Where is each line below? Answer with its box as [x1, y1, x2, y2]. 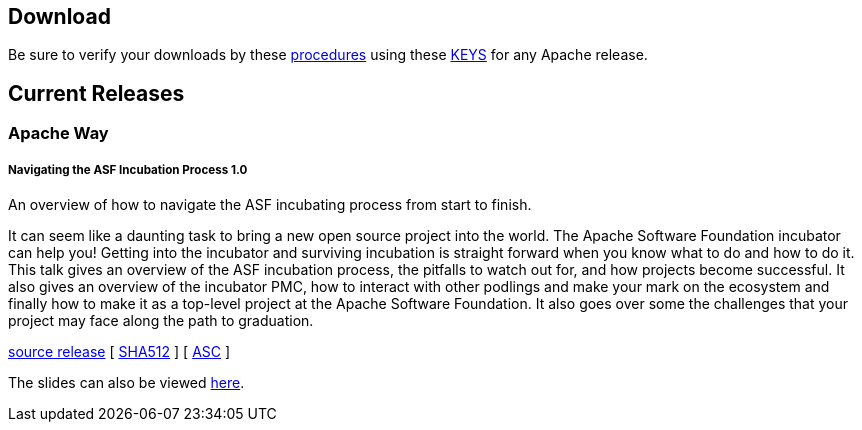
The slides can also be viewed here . [8, 374, 245, 392]
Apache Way [8, 123, 109, 144]
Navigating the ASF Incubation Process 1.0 [8, 162, 248, 177]
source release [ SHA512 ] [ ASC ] [8, 343, 231, 361]
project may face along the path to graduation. [8, 312, 314, 330]
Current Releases [8, 80, 185, 106]
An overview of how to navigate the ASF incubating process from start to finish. [8, 196, 532, 214]
